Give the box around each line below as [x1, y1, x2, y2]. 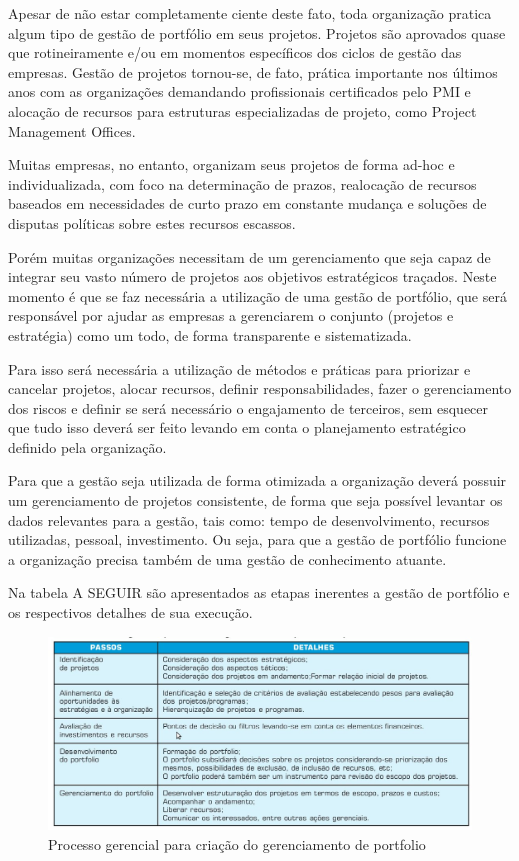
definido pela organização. [8, 436, 167, 457]
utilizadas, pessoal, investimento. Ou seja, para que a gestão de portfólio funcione [8, 529, 507, 550]
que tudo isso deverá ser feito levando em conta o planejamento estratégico [8, 417, 466, 438]
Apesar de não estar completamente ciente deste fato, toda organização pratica [8, 3, 492, 23]
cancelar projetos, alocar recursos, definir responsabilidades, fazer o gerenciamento [8, 378, 512, 399]
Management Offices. [8, 120, 136, 141]
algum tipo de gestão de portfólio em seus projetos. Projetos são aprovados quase [8, 22, 506, 43]
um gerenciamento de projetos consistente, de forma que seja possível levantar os [8, 490, 503, 511]
